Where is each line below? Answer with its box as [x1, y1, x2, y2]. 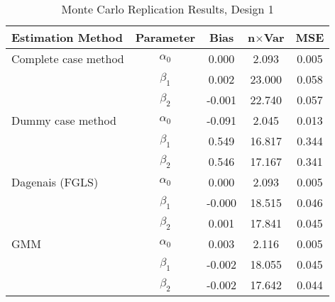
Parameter [135, 29, 196, 45]
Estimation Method [11, 29, 123, 45]
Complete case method [11, 50, 124, 67]
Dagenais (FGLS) [11, 174, 99, 190]
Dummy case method [11, 112, 116, 128]
